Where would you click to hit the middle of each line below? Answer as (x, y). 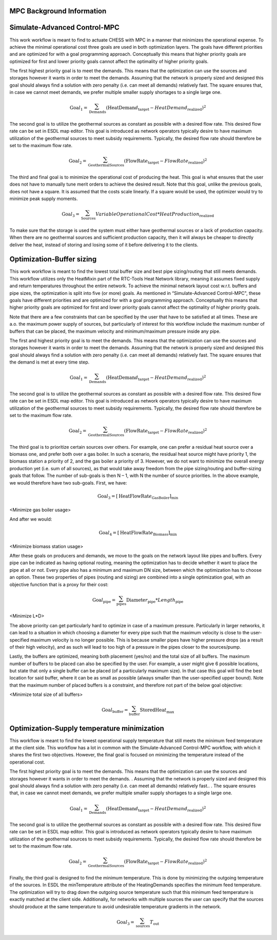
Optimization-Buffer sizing (53, 259)
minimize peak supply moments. (44, 199)
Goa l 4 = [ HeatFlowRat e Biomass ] (134, 533)
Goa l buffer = (115, 711)
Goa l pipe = (104, 601)
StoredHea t (153, 710)
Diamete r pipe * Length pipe (155, 601)
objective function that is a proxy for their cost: (59, 584)
